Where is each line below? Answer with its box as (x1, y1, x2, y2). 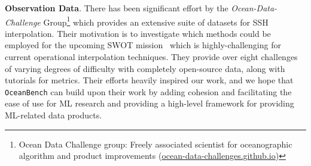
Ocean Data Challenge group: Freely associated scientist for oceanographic (19, 137, 292, 150)
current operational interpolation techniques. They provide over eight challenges (5, 51, 298, 63)
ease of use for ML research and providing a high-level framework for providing (5, 97, 294, 109)
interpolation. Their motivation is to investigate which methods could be (5, 27, 271, 39)
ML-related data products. (5, 109, 102, 121)
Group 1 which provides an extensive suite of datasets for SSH (43, 14, 269, 28)
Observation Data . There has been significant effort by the (5, 2, 228, 14)
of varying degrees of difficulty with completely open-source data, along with (5, 62, 285, 74)
